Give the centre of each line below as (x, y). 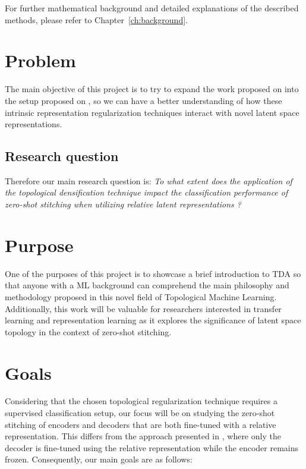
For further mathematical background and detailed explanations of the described (152, 8)
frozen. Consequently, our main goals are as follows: (99, 459)
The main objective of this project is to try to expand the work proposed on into (152, 89)
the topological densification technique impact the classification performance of (146, 192)
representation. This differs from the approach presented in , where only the (143, 436)
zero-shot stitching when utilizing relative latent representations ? (123, 204)
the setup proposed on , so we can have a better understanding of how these (143, 100)
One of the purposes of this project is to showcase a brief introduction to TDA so (153, 273)
